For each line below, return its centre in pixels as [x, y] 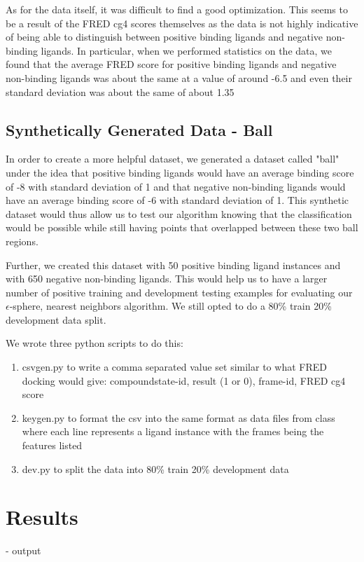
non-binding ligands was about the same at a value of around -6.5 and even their [179, 77]
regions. [22, 241]
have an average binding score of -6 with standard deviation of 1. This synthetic [177, 200]
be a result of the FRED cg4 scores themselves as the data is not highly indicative [182, 23]
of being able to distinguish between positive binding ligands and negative [164, 37]
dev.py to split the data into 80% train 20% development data [155, 468]
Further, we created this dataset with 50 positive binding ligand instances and [173, 265]
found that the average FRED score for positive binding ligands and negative [171, 64]
